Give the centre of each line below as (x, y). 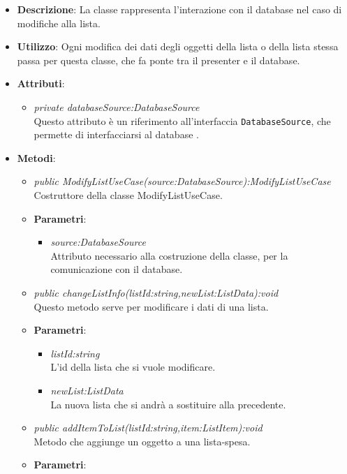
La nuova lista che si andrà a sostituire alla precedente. (168, 404)
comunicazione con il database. (117, 269)
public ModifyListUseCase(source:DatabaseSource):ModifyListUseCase (182, 181)
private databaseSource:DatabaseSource (117, 106)
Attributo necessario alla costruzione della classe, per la (169, 255)
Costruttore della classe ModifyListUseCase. (128, 195)
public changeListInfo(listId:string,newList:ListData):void (156, 292)
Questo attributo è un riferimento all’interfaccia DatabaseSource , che (182, 120)
